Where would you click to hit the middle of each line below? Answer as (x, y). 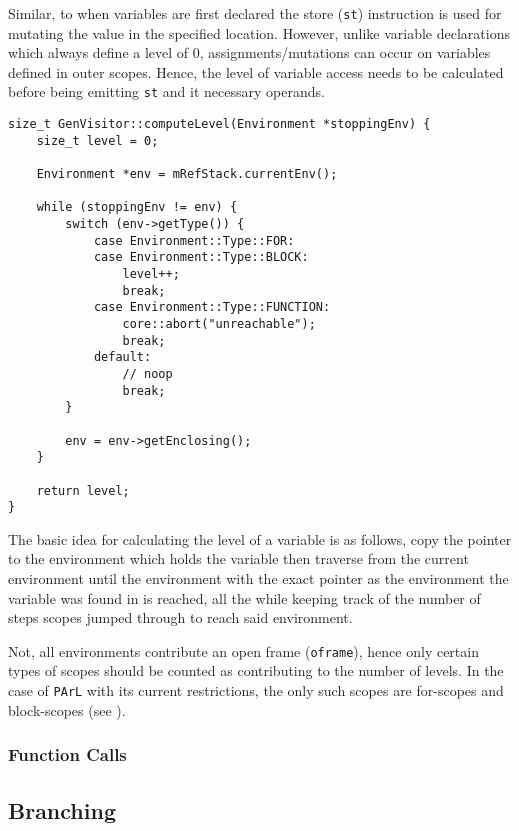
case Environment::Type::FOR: (194, 240)
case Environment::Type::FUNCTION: (212, 307)
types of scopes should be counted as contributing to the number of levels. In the (256, 670)
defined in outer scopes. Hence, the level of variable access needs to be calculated (256, 71)
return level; (83, 490)
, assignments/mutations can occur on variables (345, 52)
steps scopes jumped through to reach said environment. (180, 617)
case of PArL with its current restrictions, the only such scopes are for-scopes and (256, 690)
